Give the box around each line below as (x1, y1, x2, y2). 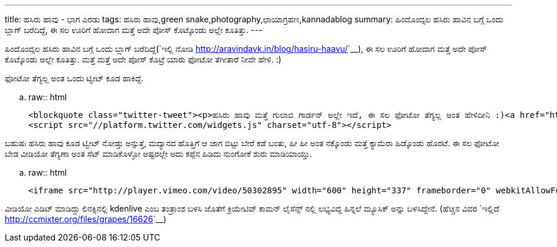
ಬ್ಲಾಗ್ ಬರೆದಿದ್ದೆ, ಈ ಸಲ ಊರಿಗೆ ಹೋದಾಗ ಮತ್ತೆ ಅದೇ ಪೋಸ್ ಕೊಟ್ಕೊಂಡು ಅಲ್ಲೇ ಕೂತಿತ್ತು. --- (5, 25, 263, 35)
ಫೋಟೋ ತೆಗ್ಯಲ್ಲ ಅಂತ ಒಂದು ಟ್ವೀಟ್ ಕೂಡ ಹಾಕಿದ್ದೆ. (5, 73, 144, 83)
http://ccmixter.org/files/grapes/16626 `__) (5, 214, 166, 224)
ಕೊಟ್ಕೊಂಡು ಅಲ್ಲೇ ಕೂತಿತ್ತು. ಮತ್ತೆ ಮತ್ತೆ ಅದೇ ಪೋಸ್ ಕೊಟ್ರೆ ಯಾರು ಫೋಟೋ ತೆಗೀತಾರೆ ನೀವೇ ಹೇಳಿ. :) (5, 54, 281, 64)
